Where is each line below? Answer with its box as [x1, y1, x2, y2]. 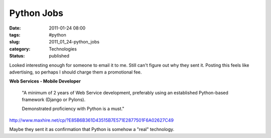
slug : [9, 39, 20, 45]
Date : [9, 25, 21, 31]
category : [9, 45, 31, 52]
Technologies [49, 45, 77, 52]
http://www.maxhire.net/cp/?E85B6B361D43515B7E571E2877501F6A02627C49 [9, 117, 174, 123]
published [49, 53, 70, 59]
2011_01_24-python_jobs [49, 39, 100, 45]
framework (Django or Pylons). [22, 96, 85, 102]
